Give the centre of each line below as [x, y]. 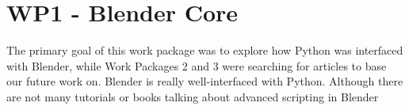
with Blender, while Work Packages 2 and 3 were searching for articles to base [197, 65]
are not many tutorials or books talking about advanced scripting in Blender [193, 96]
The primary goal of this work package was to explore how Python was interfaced [205, 50]
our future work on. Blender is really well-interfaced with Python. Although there [205, 81]
